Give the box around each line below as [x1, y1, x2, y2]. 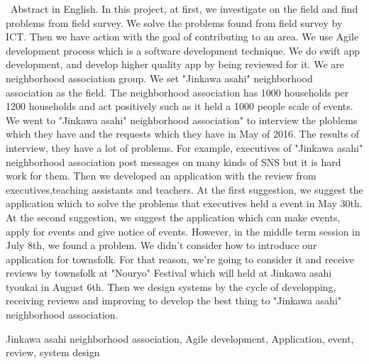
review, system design [6, 345, 100, 360]
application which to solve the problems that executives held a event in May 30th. [6, 196, 363, 211]
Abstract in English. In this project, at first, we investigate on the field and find [10, 1, 358, 16]
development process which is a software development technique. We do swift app [6, 43, 360, 57]
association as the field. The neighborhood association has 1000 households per [6, 84, 349, 99]
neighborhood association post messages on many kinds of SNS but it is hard [6, 154, 341, 169]
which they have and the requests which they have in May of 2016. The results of [6, 126, 360, 141]
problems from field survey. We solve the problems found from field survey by [6, 15, 343, 30]
